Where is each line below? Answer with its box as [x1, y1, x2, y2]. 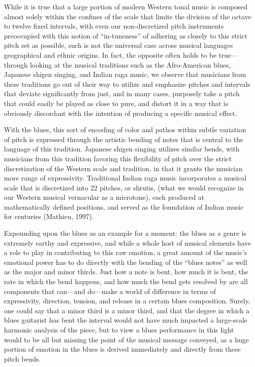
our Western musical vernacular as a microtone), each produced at [4, 192, 204, 202]
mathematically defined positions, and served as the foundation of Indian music [4, 201, 244, 212]
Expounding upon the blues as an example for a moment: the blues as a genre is [4, 228, 247, 238]
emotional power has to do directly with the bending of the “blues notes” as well [4, 257, 247, 267]
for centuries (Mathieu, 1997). [4, 211, 94, 221]
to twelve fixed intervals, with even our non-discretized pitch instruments [4, 21, 224, 31]
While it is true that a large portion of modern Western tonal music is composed [4, 1, 248, 11]
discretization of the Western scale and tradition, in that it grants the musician [4, 163, 243, 173]
